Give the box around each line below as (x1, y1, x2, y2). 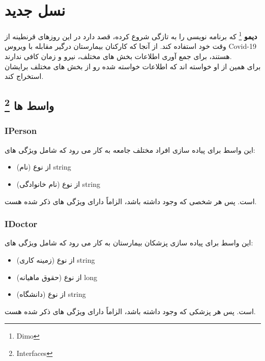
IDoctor (5, 217, 38, 230)
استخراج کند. (5, 71, 44, 81)
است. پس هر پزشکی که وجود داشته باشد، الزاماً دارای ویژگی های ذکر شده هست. (5, 306, 256, 316)
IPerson (5, 124, 37, 137)
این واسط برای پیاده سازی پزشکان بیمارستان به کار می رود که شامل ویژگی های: (5, 237, 253, 248)
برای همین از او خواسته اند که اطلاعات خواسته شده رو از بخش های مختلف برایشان (5, 61, 261, 71)
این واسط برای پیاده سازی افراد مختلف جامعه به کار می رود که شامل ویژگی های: (5, 144, 255, 155)
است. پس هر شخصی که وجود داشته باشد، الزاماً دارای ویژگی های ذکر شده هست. (5, 196, 257, 206)
